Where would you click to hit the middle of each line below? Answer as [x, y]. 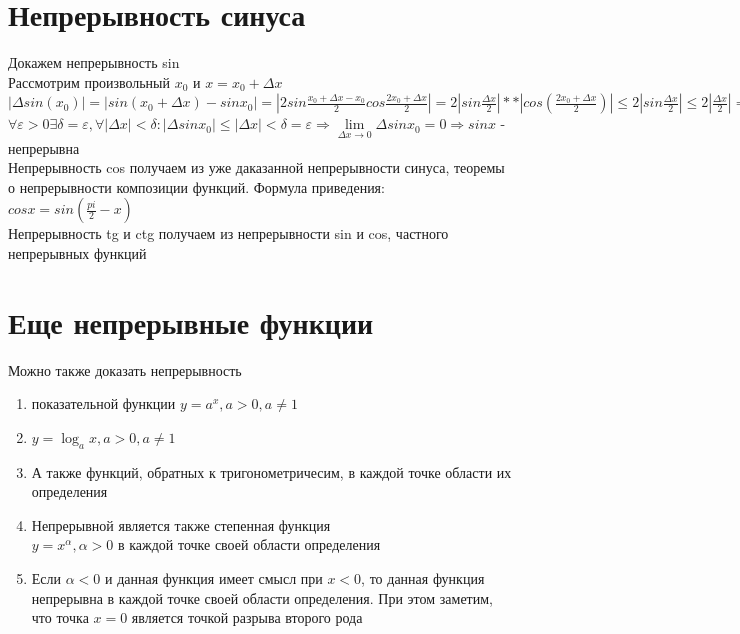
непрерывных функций [77, 252]
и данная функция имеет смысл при [213, 577]
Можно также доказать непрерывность [125, 369]
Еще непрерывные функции [191, 321]
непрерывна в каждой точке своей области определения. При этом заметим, [262, 597]
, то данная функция [423, 577]
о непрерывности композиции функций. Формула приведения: [196, 186]
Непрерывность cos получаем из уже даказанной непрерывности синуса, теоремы [256, 167]
